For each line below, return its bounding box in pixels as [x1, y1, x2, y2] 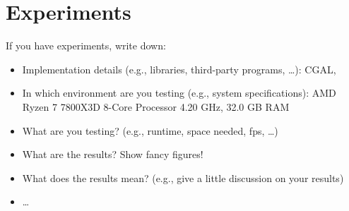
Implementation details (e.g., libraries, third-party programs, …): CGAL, [22, 61, 336, 76]
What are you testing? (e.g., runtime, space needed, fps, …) [22, 123, 278, 138]
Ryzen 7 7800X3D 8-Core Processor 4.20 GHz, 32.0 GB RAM [22, 99, 290, 114]
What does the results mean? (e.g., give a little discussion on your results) [22, 170, 344, 185]
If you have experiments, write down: [6, 38, 166, 53]
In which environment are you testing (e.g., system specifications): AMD [22, 85, 336, 100]
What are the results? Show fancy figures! [22, 147, 203, 162]
